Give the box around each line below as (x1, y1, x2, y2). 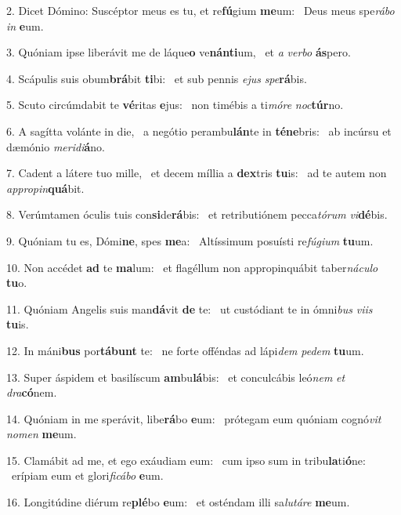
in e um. (6, 17, 44, 34)
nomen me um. (6, 426, 77, 442)
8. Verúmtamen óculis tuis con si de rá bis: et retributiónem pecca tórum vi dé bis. (6, 206, 388, 223)
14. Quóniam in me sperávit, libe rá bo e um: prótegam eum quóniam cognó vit (6, 410, 381, 426)
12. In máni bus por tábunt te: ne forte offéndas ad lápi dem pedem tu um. (6, 342, 364, 358)
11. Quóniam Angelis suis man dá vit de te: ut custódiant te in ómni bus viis (6, 300, 373, 317)
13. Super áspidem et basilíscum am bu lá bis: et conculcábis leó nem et (6, 368, 345, 385)
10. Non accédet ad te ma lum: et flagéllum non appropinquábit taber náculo (6, 259, 378, 275)
